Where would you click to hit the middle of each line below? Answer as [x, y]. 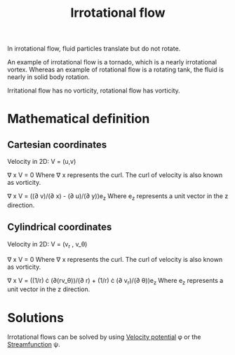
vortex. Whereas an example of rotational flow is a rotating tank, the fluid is [116, 70]
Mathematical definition [79, 119]
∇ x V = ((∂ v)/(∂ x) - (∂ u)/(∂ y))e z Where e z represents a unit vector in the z [118, 197]
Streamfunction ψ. [34, 344]
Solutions [36, 318]
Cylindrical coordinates [60, 227]
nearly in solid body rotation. [48, 77]
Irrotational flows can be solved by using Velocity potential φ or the [104, 337]
